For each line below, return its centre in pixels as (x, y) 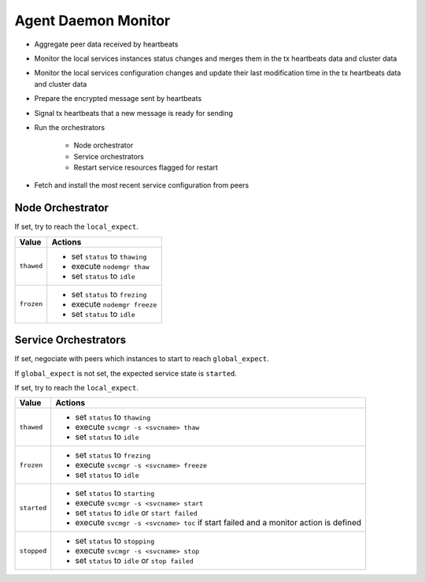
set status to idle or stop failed (135, 561)
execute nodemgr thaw (110, 266)
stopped (33, 551)
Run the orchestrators (70, 127)
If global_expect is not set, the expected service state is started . (126, 373)
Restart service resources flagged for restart (146, 168)
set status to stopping (115, 541)
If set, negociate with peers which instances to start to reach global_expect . (142, 359)
